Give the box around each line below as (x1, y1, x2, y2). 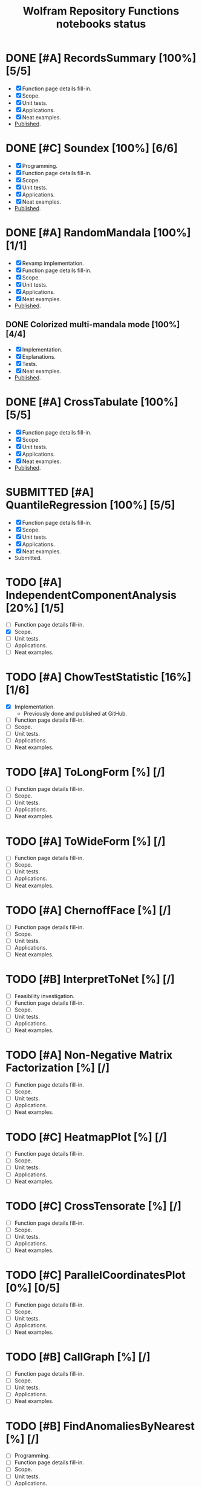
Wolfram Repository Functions (22, 4, 180, 18)
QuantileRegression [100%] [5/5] (5, 498, 175, 511)
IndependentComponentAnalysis (5, 588, 177, 602)
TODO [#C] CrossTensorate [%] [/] (5, 1199, 182, 1213)
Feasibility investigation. (14, 992, 75, 999)
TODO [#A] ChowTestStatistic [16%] (5, 670, 192, 684)
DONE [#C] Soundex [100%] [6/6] (5, 141, 178, 155)
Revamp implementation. (22, 259, 84, 267)
